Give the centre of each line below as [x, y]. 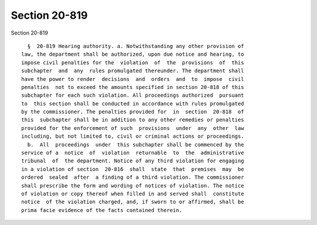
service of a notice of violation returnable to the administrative [133, 153]
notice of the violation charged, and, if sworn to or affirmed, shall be [133, 202]
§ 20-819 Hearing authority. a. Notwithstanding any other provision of [136, 46]
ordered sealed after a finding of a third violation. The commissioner [133, 178]
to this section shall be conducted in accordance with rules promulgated [133, 103]
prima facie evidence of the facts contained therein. [102, 210]
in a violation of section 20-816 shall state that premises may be [133, 169]
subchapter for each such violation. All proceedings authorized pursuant [133, 96]
